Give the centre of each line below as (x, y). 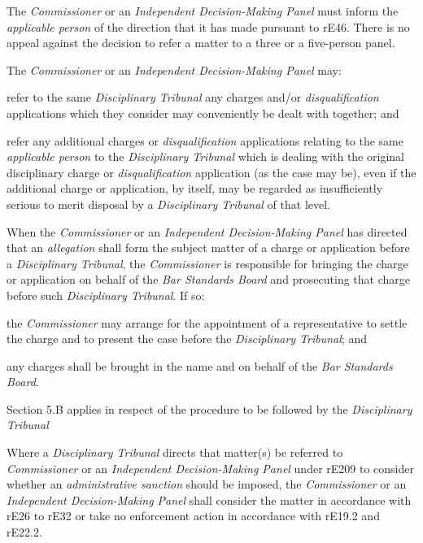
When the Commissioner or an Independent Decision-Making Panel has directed (207, 231)
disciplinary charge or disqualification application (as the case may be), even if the (211, 172)
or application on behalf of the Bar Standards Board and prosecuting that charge (209, 279)
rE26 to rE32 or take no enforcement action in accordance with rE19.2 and (193, 516)
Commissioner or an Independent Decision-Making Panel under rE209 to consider (210, 468)
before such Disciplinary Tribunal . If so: (106, 295)
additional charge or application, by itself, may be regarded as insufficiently (195, 188)
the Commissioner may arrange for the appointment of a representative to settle (207, 322)
